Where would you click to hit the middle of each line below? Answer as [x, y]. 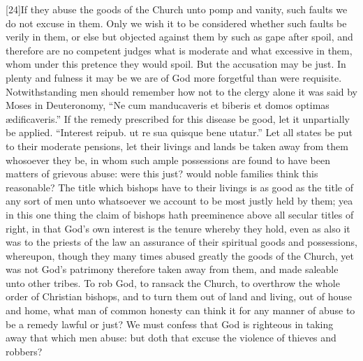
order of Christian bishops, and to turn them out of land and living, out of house [179, 296]
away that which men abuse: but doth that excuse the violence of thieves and [171, 338]
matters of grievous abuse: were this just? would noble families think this [162, 174]
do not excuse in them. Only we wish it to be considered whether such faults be [176, 23]
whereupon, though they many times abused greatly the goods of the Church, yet [180, 255]
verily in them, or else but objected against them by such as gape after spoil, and [179, 37]
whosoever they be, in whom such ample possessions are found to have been [168, 160]
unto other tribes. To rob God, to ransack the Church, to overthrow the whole [173, 282]
